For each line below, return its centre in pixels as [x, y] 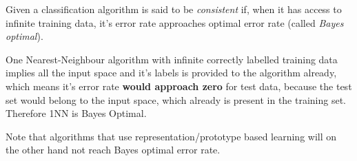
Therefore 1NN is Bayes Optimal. [76, 113]
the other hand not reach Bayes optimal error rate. [113, 150]
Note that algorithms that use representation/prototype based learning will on [171, 136]
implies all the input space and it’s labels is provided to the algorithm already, [171, 73]
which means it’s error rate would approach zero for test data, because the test [179, 86]
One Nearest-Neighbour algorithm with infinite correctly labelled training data [172, 59]
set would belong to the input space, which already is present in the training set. [176, 99]
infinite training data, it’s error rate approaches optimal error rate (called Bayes [175, 22]
